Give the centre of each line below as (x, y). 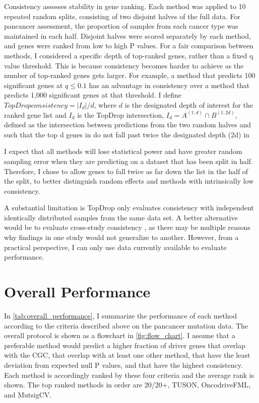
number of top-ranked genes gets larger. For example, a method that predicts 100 (130, 75)
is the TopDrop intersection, (121, 114)
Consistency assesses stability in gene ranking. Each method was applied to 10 (125, 6)
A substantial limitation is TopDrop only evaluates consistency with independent (129, 208)
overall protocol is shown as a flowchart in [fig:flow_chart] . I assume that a (120, 335)
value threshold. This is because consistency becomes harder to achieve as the (124, 65)
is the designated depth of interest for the (189, 104)
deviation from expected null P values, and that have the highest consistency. (123, 365)
